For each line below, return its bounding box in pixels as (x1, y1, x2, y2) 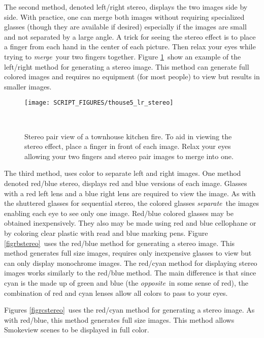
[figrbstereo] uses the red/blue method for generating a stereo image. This (4, 237, 235, 248)
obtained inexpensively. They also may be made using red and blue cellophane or (4, 218, 256, 228)
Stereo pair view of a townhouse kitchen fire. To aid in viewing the (24, 131, 232, 141)
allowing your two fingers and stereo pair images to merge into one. (24, 150, 234, 161)
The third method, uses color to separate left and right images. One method (4, 168, 241, 178)
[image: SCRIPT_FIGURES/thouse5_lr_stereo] (24, 99, 174, 107)
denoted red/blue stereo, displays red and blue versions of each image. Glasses (4, 177, 247, 188)
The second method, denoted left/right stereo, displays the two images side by (4, 2, 248, 12)
